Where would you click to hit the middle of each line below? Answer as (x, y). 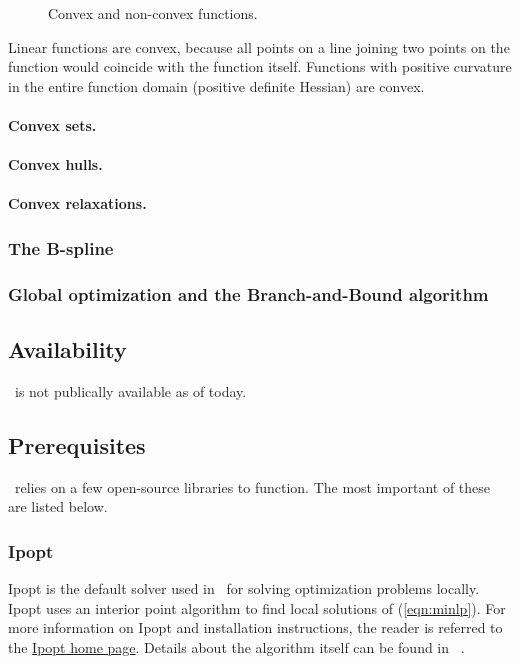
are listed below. (58, 506)
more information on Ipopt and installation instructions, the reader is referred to (255, 627)
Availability (67, 349)
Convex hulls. (55, 164)
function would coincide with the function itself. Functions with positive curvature (260, 66)
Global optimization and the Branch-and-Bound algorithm (248, 293)
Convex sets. (52, 124)
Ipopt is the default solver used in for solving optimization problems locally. (244, 588)
